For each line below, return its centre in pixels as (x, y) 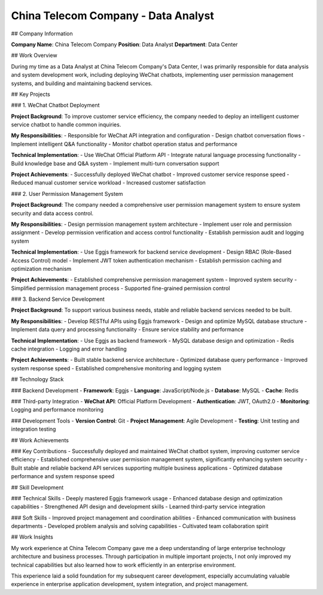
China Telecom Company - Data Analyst (113, 16)
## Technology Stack (37, 379)
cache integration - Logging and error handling (69, 349)
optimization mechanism (41, 268)
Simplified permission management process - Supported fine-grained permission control (121, 288)
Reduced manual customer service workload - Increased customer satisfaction (108, 183)
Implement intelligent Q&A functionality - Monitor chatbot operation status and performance (124, 144)
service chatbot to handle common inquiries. (66, 125)
